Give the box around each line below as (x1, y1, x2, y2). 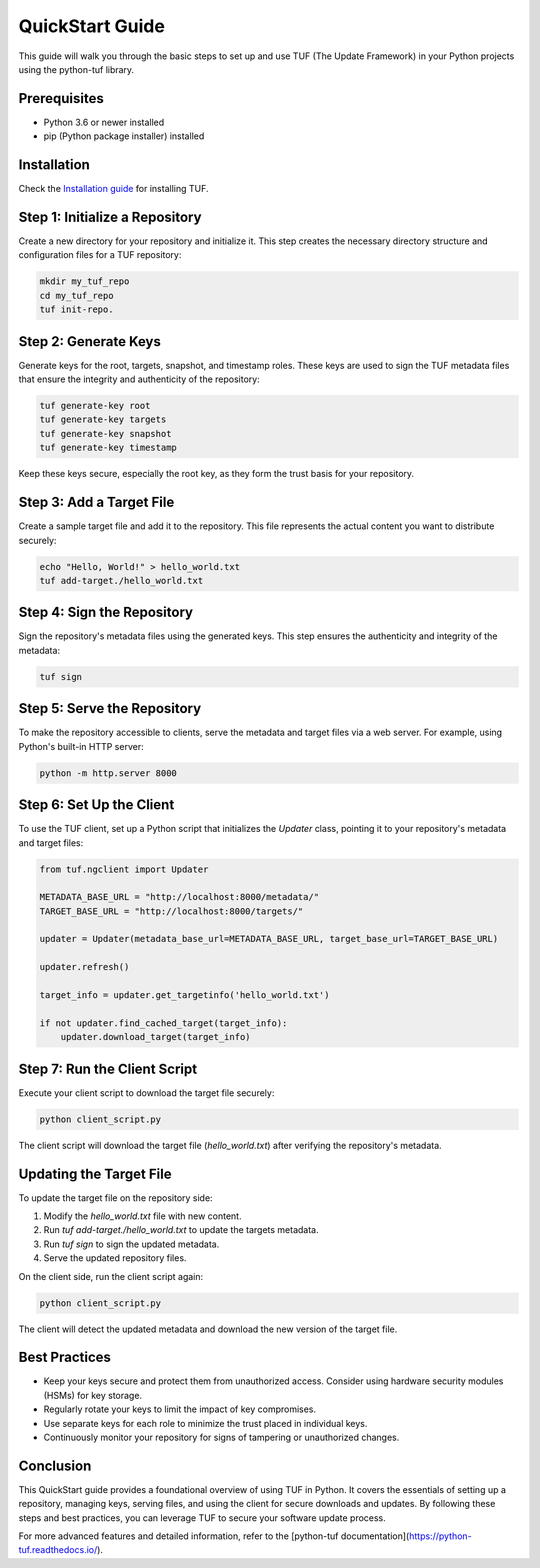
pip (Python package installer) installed (43, 130, 205, 142)
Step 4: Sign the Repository (18, 604, 194, 621)
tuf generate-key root (39, 400, 151, 412)
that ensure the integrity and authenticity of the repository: (18, 373, 260, 385)
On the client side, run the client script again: (18, 1270, 204, 1282)
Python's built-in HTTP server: (18, 740, 144, 752)
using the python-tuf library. (18, 63, 135, 75)
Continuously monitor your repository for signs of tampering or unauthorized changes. (43, 1431, 400, 1443)
